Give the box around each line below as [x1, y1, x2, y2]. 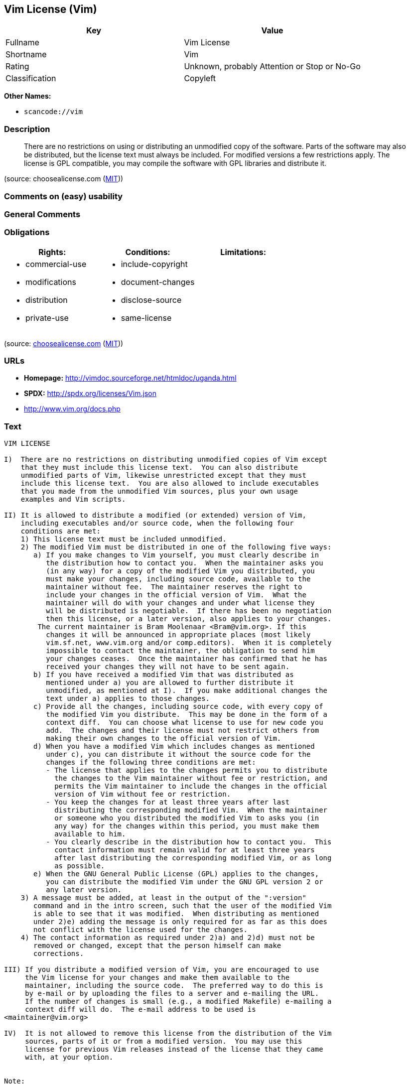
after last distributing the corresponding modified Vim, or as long [54, 854, 332, 862]
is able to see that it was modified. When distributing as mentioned [33, 910, 319, 918]
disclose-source [121, 294, 182, 305]
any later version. [46, 886, 122, 894]
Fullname [5, 37, 39, 48]
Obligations [4, 227, 50, 238]
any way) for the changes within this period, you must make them [54, 822, 319, 830]
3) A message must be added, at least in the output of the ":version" [20, 894, 306, 902]
